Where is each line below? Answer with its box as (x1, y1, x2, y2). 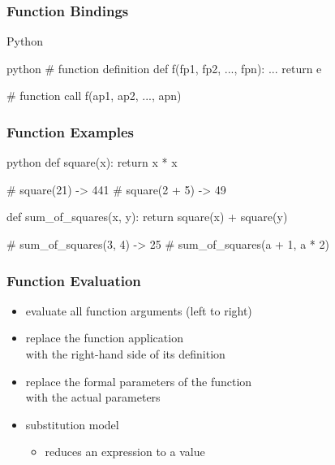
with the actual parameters (25, 389, 161, 406)
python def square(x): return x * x (6, 154, 178, 171)
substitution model (25, 415, 119, 432)
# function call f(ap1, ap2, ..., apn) (6, 87, 182, 104)
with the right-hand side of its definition (25, 345, 225, 362)
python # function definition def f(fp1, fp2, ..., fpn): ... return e (6, 59, 322, 76)
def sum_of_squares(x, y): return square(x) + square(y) (6, 208, 288, 225)
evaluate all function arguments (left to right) (25, 302, 252, 319)
